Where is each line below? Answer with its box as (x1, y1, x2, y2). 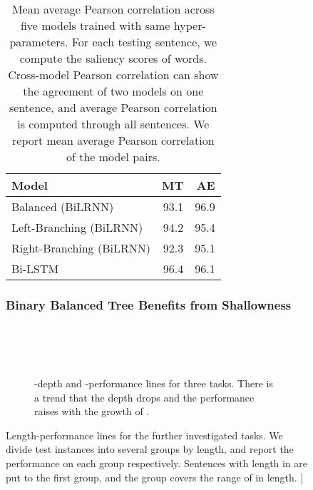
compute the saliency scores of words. (19, 50, 207, 66)
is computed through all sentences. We (17, 116, 210, 132)
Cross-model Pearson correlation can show (8, 66, 219, 83)
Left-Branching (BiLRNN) (11, 219, 143, 235)
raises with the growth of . (34, 404, 150, 419)
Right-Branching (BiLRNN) (11, 240, 150, 256)
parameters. (9, 34, 68, 50)
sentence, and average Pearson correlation (9, 99, 217, 116)
